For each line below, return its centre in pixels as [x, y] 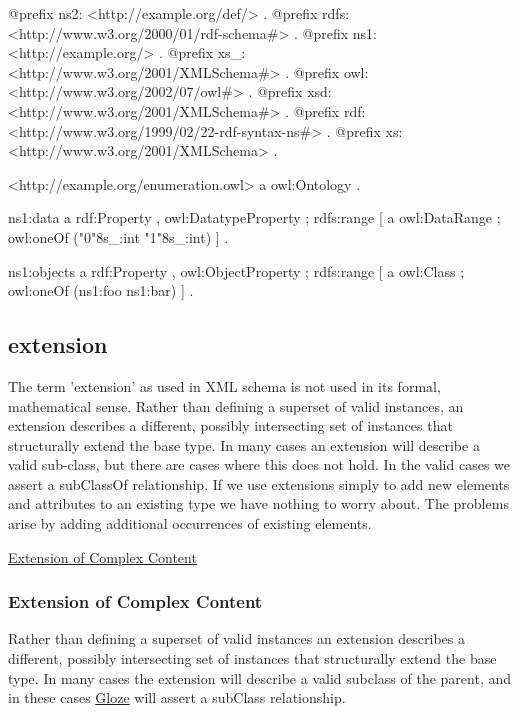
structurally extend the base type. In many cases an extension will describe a [244, 444]
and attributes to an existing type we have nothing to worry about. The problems [258, 503]
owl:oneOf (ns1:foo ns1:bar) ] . [101, 290]
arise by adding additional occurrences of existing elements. [190, 523]
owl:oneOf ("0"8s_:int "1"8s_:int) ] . [118, 236]
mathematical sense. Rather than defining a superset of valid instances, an [236, 405]
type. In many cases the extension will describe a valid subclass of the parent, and [260, 677]
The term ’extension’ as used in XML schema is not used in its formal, [224, 385]
